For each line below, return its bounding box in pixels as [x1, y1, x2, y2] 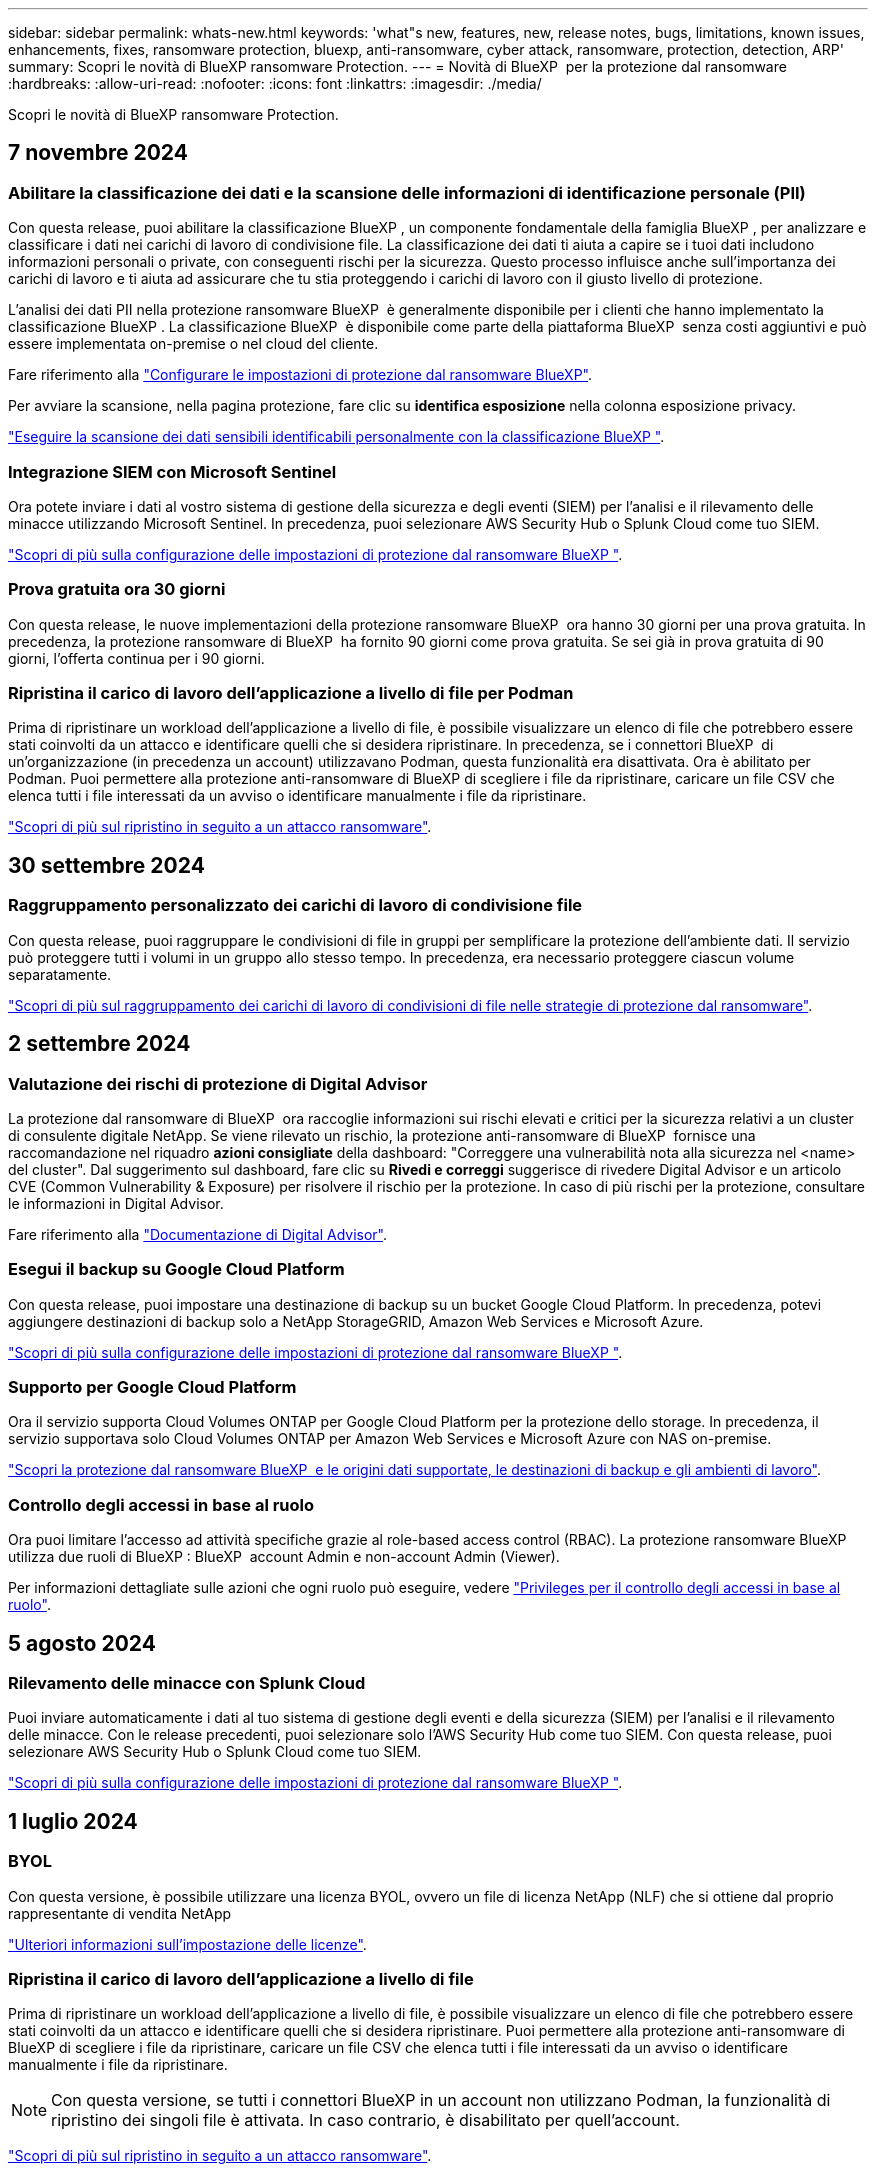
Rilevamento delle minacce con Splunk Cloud [8, 1673, 366, 1693]
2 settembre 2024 [8, 1031, 191, 1057]
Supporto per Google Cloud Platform [8, 1377, 297, 1398]
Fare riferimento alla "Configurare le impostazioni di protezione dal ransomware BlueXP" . [8, 366, 592, 384]
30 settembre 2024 [8, 852, 205, 878]
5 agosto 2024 [8, 1630, 156, 1656]
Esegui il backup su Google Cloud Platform [8, 1259, 345, 1280]
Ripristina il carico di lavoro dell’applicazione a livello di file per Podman [8, 683, 574, 704]
